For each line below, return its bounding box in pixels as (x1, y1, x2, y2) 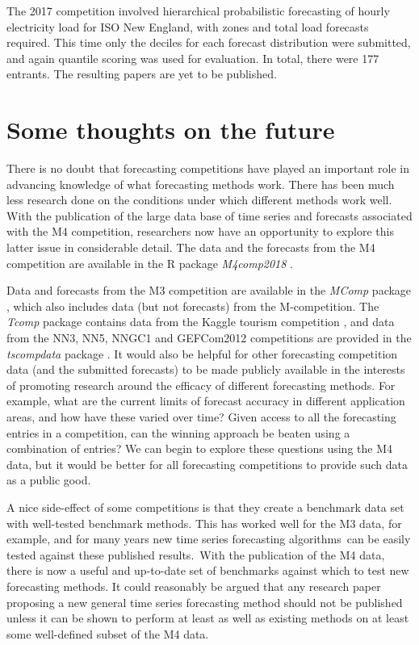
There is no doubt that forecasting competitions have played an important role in (6, 160, 409, 177)
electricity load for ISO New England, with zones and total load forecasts (6, 18, 369, 35)
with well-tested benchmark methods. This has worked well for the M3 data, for (6, 514, 402, 531)
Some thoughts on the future (6, 113, 335, 146)
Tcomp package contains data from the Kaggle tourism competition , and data (6, 313, 395, 330)
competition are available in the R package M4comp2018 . (6, 254, 294, 271)
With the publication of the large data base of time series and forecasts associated (6, 207, 413, 224)
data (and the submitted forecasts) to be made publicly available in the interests (6, 361, 405, 378)
